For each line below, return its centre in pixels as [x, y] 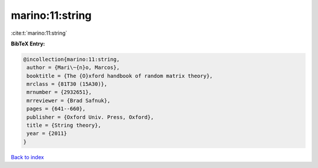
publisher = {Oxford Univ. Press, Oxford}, [90, 117]
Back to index [27, 157]
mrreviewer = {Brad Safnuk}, [69, 101]
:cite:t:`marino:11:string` [39, 33]
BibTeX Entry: [28, 44]
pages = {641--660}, [56, 109]
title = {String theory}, [64, 126]
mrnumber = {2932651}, [59, 92]
